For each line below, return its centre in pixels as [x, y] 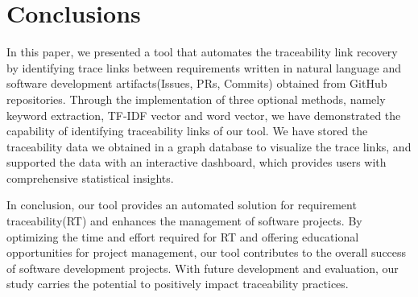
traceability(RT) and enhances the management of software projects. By [184, 221]
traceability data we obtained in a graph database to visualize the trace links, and [209, 146]
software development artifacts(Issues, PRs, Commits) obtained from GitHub [197, 83]
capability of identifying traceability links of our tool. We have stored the [187, 131]
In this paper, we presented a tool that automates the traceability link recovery [202, 52]
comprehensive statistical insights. [90, 177]
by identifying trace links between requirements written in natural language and [204, 67]
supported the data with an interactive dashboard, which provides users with [197, 162]
